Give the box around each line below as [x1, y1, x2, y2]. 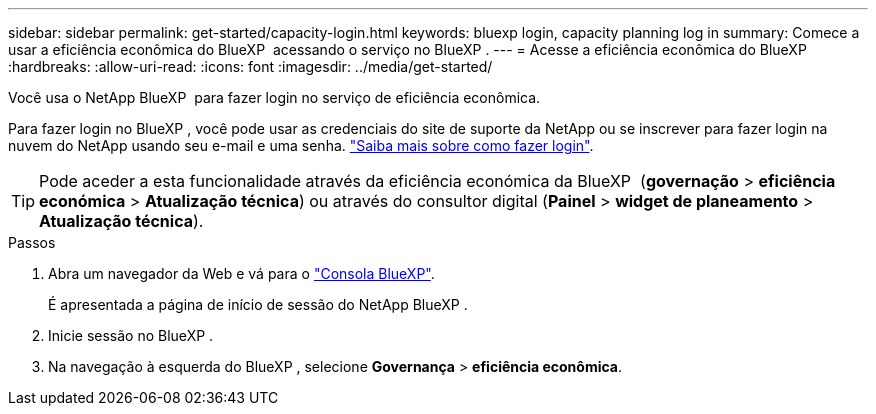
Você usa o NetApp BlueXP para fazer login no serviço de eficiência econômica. [8, 89, 541, 106]
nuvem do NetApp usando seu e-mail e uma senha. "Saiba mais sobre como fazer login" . [8, 137, 594, 154]
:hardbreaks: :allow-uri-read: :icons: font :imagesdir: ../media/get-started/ [8, 58, 493, 75]
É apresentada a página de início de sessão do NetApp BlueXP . [48, 296, 468, 313]
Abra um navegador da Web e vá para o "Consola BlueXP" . [48, 265, 435, 282]
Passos [8, 234, 56, 251]
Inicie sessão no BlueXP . [48, 327, 214, 344]
